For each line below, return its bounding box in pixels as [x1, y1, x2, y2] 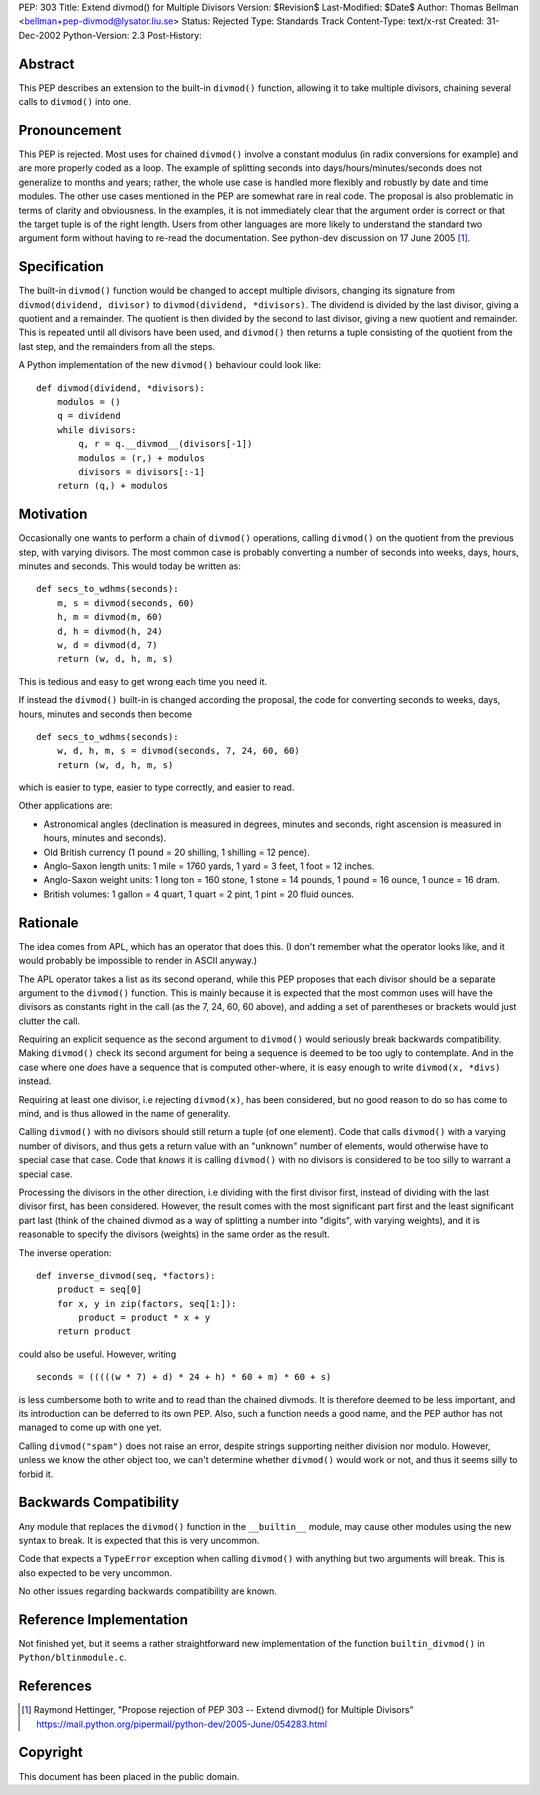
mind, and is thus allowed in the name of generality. [18, 1108, 231, 1120]
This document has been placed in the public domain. [18, 1770, 240, 1782]
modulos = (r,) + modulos [78, 452, 205, 464]
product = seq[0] [56, 1284, 142, 1295]
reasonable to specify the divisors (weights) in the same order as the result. [18, 1228, 330, 1240]
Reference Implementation [18, 1611, 189, 1628]
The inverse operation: [18, 1246, 112, 1259]
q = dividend [56, 410, 121, 422]
